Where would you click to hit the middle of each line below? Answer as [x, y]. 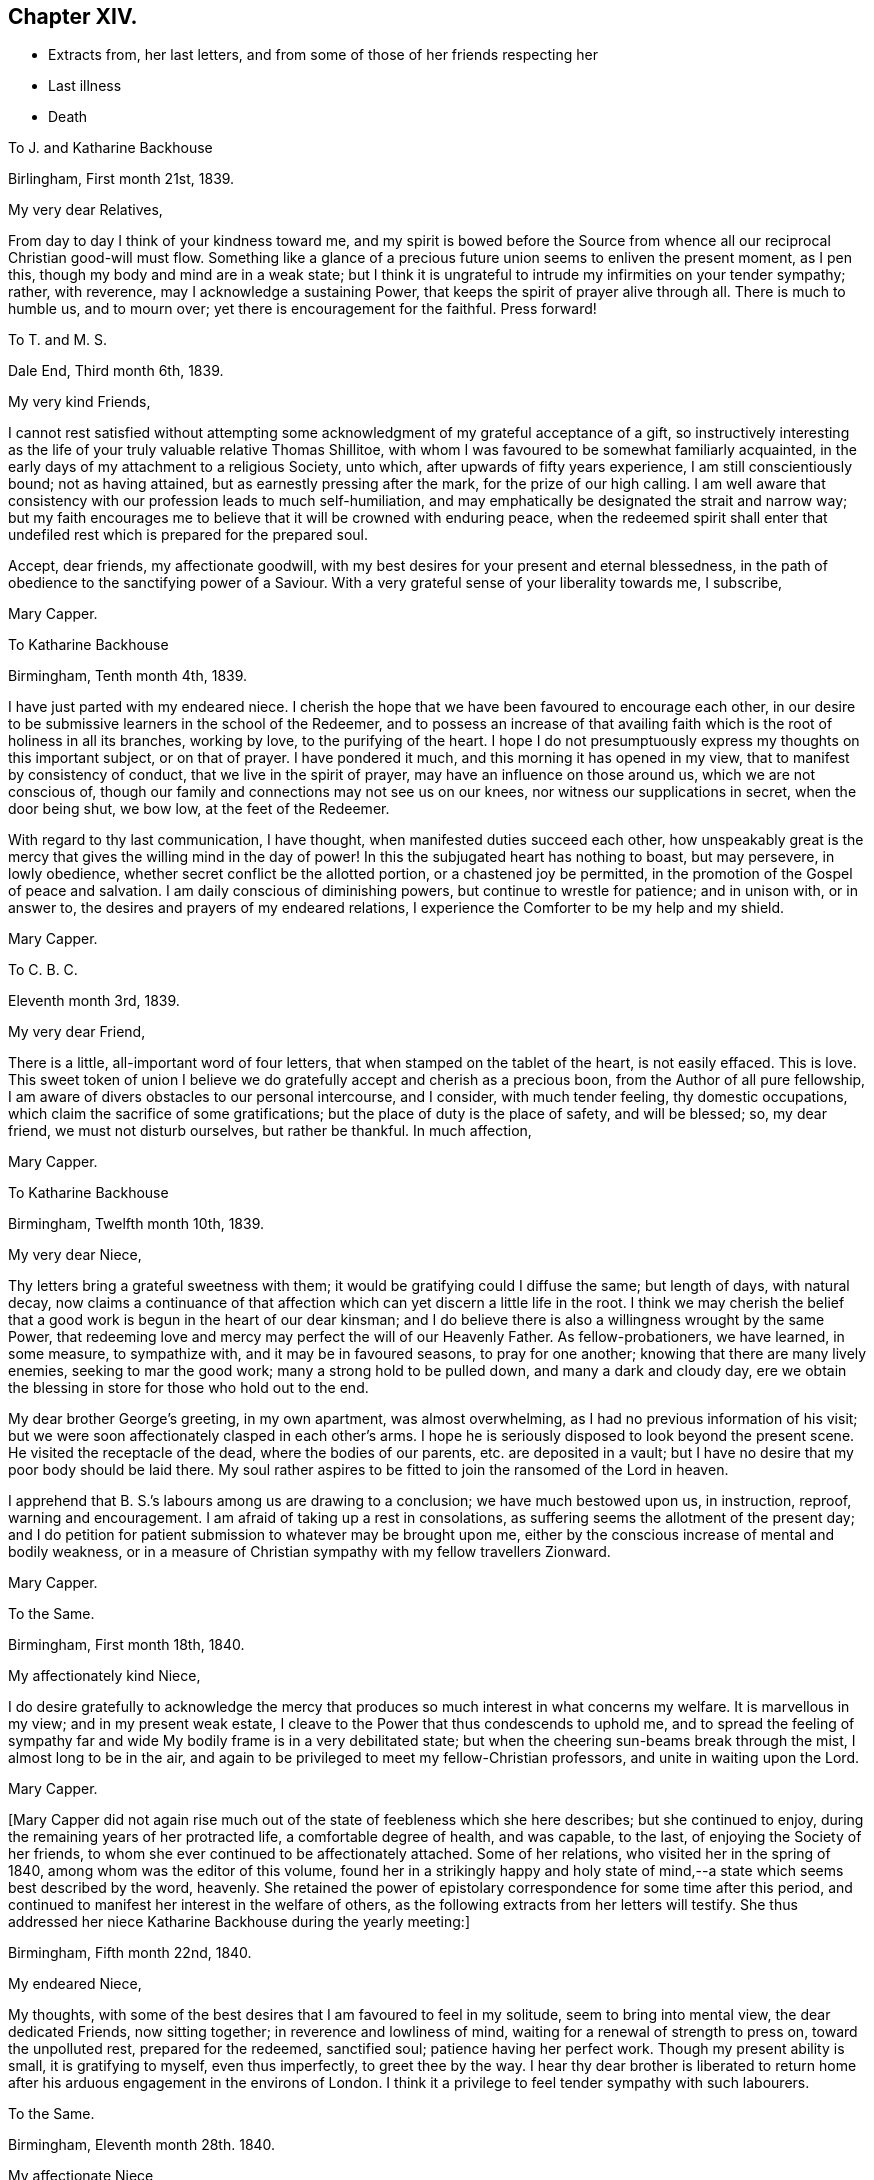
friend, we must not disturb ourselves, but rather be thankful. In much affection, [270, 1131]
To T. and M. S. [58, 340]
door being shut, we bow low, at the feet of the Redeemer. [199, 809]
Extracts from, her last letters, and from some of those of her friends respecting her [323, 55]
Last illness [85, 86]
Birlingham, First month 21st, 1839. [121, 179]
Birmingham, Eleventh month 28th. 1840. [142, 2145]
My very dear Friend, [77, 1032]
